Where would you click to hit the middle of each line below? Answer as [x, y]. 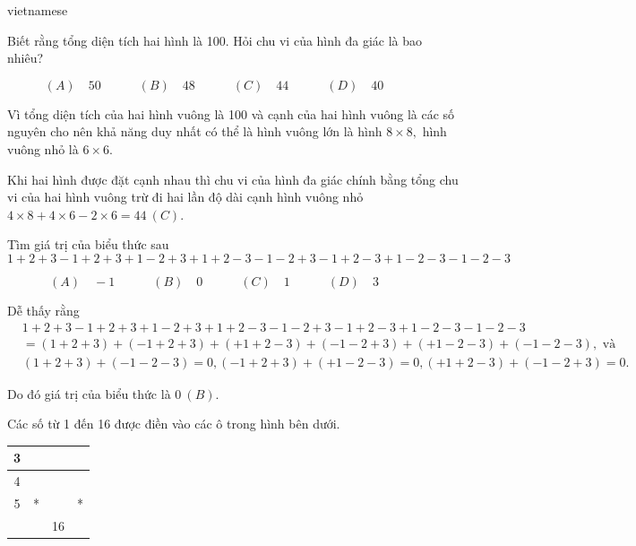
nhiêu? [26, 58]
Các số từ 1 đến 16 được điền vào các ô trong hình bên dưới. [174, 424]
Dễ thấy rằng [43, 310]
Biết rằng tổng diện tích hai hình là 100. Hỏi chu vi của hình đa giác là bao [215, 40]
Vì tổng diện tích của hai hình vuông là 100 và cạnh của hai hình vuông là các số [231, 113]
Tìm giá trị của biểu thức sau [88, 244]
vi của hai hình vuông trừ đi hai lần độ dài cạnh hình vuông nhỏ [185, 197]
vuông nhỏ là [43, 148]
